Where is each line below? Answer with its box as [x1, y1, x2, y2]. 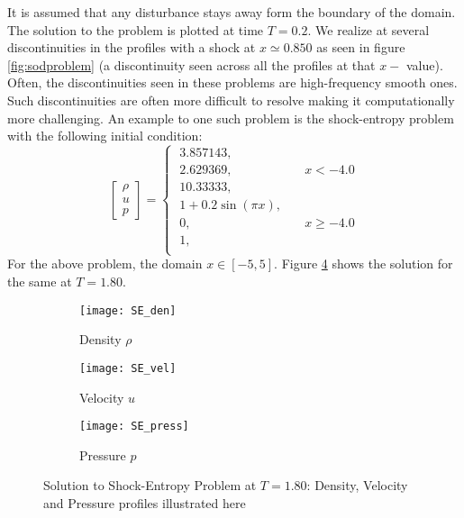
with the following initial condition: [7, 126, 203, 145]
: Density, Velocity [306, 476, 408, 495]
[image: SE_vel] [79, 361, 177, 375]
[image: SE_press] [79, 420, 189, 433]
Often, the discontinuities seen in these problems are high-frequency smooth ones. [7, 73, 458, 92]
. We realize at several [307, 20, 430, 39]
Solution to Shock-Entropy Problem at [43, 476, 257, 495]
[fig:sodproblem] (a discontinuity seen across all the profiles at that [7, 55, 376, 74]
